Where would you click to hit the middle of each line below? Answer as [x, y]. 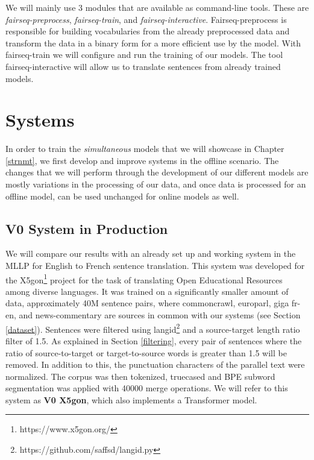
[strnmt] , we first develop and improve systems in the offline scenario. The [142, 160]
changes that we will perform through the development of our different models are [157, 172]
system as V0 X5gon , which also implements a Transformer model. [131, 399]
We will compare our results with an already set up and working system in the [151, 254]
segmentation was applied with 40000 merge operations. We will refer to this [147, 388]
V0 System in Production [87, 228]
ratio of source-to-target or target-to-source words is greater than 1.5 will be [146, 352]
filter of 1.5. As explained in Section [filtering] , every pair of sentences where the [154, 340]
